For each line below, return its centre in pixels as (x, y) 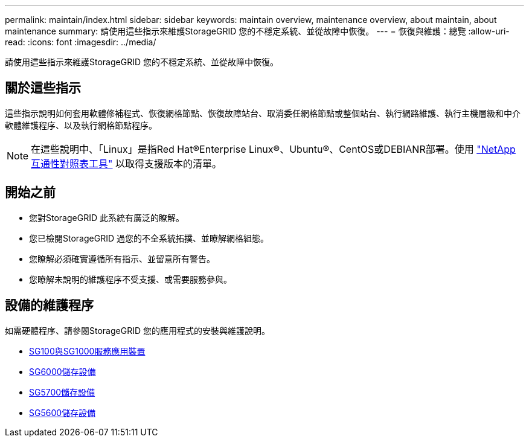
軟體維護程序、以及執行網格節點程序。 (81, 125)
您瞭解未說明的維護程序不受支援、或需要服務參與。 (130, 279)
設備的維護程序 (49, 306)
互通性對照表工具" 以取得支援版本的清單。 (127, 163)
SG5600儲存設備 (63, 412)
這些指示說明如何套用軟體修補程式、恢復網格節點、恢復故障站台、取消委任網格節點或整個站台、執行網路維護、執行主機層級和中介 (263, 113)
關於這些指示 (43, 88)
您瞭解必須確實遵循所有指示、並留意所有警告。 (122, 258)
